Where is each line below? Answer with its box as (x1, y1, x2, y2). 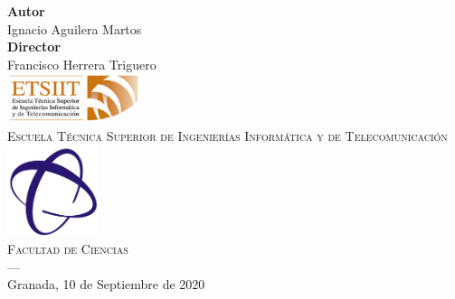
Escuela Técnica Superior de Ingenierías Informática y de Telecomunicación (7, 126, 448, 145)
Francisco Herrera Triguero (7, 54, 156, 73)
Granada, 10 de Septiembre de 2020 (7, 275, 205, 294)
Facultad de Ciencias (7, 238, 128, 257)
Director (7, 37, 61, 56)
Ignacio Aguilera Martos (7, 19, 142, 38)
